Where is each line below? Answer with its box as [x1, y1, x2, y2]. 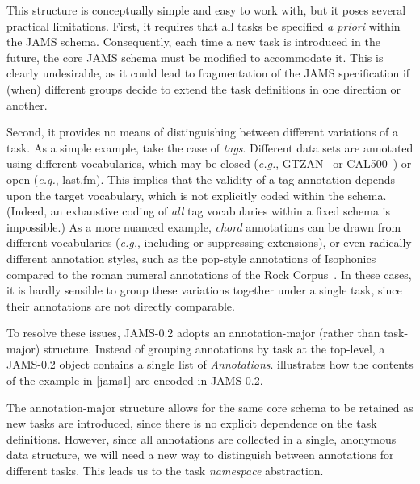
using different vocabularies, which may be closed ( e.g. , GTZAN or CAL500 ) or [6, 155, 412, 172]
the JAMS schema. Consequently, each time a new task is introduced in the [6, 33, 380, 50]
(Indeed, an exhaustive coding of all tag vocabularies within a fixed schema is [6, 202, 391, 219]
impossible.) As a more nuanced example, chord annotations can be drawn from [6, 218, 401, 235]
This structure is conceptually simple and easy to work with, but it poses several [6, 2, 406, 18]
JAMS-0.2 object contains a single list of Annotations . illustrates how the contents [6, 356, 414, 373]
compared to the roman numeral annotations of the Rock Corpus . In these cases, [6, 265, 412, 282]
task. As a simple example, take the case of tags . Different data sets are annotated [6, 139, 414, 156]
